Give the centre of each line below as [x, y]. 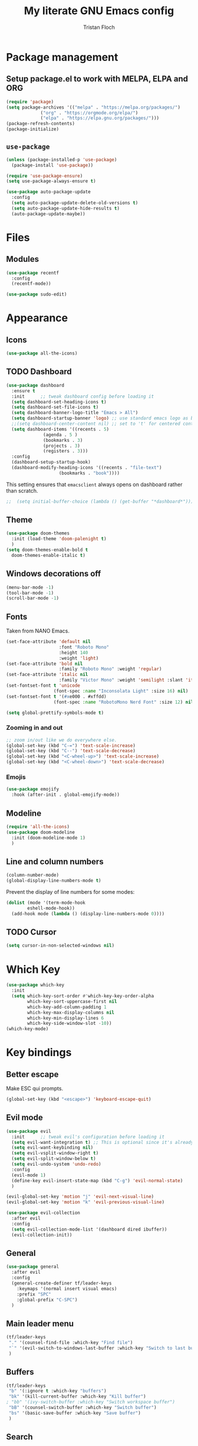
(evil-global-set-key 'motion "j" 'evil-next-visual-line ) [80, 1197]
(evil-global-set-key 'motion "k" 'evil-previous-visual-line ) [85, 1202]
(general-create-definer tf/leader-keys [62, 1283]
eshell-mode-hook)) [51, 908]
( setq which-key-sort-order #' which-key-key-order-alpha [83, 996]
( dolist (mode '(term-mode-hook [46, 903]
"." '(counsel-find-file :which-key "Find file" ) [71, 1343]
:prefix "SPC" [34, 1294]
